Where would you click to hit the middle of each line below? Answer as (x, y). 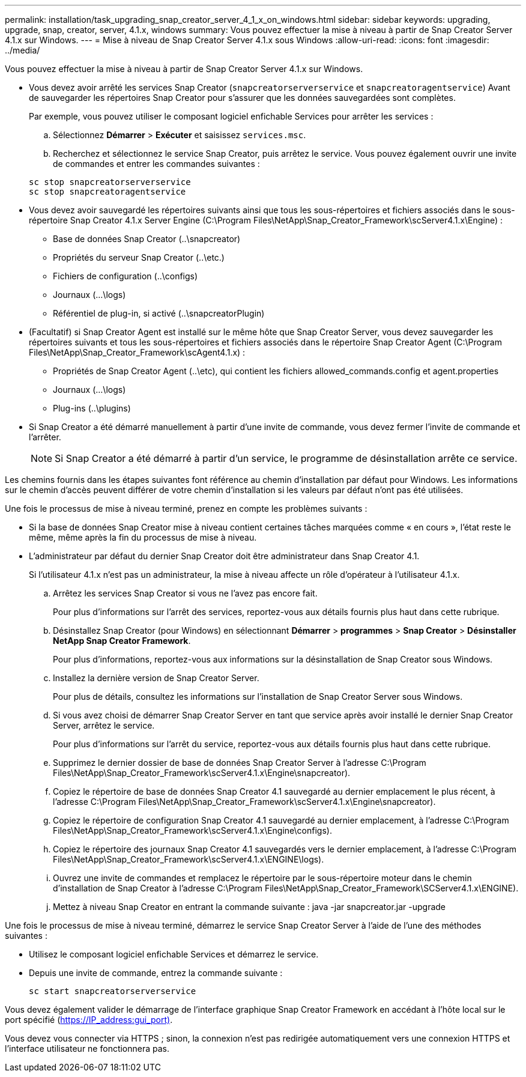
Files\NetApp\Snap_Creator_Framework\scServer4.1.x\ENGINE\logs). (189, 859)
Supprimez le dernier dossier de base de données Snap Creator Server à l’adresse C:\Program (240, 763)
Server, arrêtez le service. (104, 725)
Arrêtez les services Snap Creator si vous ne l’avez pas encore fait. (185, 593)
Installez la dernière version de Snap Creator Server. (156, 678)
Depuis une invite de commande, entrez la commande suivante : (156, 973)
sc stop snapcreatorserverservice (110, 182)
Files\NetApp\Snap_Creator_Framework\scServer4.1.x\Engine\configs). (192, 830)
